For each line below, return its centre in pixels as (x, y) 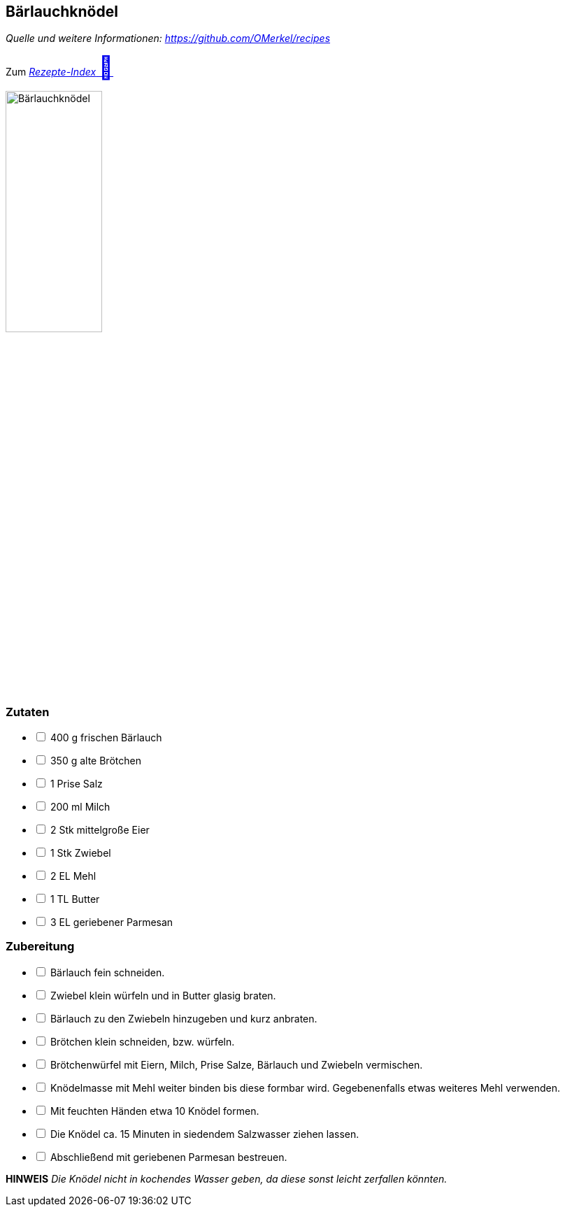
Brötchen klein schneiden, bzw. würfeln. (142, 1041)
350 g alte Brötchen (95, 760)
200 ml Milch (80, 806)
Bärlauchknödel (62, 12)
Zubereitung (40, 947)
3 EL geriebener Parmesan (112, 922)
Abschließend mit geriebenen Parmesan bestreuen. (169, 1157)
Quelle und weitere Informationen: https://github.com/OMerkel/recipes (168, 38)
